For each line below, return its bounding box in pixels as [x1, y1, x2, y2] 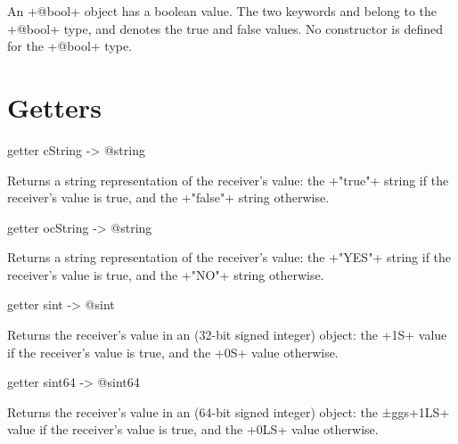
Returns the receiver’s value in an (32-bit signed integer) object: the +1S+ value [7, 325, 447, 344]
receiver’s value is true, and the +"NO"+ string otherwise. [7, 265, 324, 284]
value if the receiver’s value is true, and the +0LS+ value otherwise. [7, 420, 379, 439]
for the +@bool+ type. [7, 37, 133, 55]
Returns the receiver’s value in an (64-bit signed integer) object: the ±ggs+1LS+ [7, 402, 450, 421]
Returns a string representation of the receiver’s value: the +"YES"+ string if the [7, 248, 452, 267]
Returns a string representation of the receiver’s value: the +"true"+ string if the [7, 170, 449, 189]
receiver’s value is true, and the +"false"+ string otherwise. [7, 188, 330, 207]
